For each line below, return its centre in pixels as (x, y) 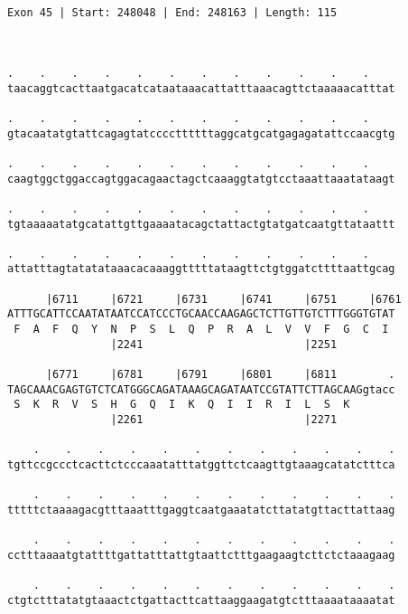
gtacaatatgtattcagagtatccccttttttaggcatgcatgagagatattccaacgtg (201, 133)
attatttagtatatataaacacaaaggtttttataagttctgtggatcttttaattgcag (201, 269)
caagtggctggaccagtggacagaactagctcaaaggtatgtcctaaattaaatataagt (201, 179)
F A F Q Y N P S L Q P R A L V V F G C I (201, 330)
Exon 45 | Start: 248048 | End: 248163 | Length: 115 (172, 13)
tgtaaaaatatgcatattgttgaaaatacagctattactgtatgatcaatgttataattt (201, 224)
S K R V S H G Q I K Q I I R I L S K (182, 405)
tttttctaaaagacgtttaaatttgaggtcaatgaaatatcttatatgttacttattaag (201, 510)
